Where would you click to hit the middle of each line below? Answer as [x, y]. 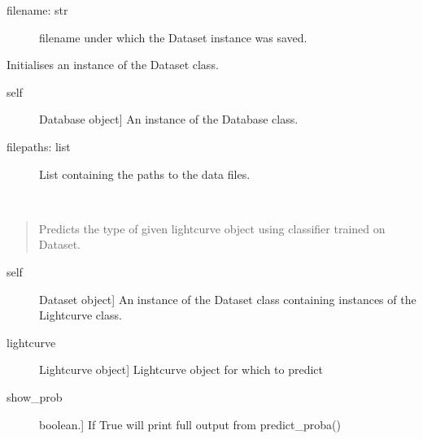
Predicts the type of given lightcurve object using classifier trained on [212, 228]
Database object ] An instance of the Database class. [169, 119]
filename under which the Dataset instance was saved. [173, 37]
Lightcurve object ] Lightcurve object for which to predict [181, 369]
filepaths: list [39, 146]
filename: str [37, 10]
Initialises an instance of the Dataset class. [113, 65]
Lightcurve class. [81, 315]
